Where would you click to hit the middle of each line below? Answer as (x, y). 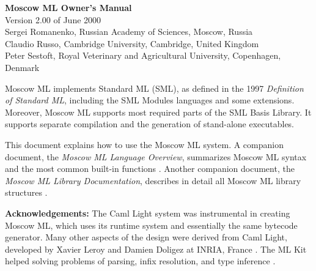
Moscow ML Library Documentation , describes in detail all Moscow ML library (153, 180)
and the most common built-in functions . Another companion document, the (150, 169)
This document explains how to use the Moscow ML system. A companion (144, 144)
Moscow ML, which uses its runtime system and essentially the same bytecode (151, 225)
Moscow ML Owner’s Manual (68, 7)
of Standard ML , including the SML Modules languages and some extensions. (150, 100)
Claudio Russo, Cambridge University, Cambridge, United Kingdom (132, 43)
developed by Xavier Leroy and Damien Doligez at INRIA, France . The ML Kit (156, 249)
